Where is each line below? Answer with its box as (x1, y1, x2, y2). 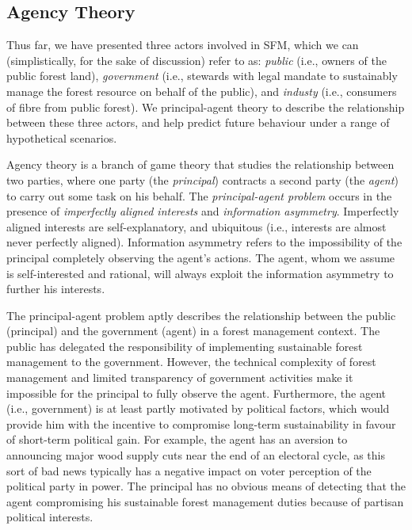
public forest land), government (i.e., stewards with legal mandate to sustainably (6, 67, 398, 84)
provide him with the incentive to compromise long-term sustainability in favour (6, 415, 396, 432)
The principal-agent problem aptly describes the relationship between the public (6, 307, 396, 323)
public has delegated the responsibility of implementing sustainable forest (6, 337, 363, 354)
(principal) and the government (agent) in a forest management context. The (6, 322, 380, 339)
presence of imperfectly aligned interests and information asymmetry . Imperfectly (6, 203, 399, 219)
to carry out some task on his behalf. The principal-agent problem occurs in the (6, 187, 392, 204)
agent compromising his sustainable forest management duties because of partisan (6, 493, 404, 509)
